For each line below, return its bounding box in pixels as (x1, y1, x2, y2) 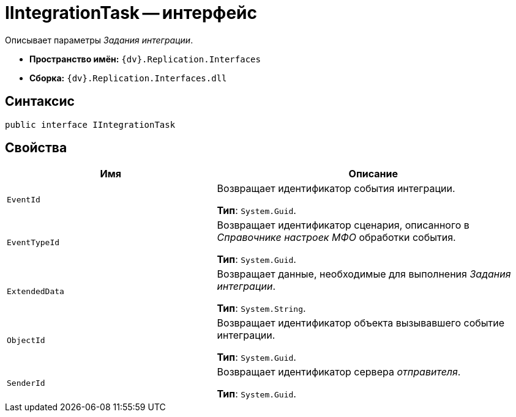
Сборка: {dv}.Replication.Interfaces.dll (29, 72, 227, 83)
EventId (7, 194, 40, 204)
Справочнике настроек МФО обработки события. (217, 231, 456, 244)
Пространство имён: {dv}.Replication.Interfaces (29, 53, 261, 64)
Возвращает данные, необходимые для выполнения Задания (217, 268, 511, 281)
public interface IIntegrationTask (5, 119, 176, 130)
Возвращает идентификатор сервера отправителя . (217, 366, 461, 378)
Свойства (5, 140, 67, 156)
